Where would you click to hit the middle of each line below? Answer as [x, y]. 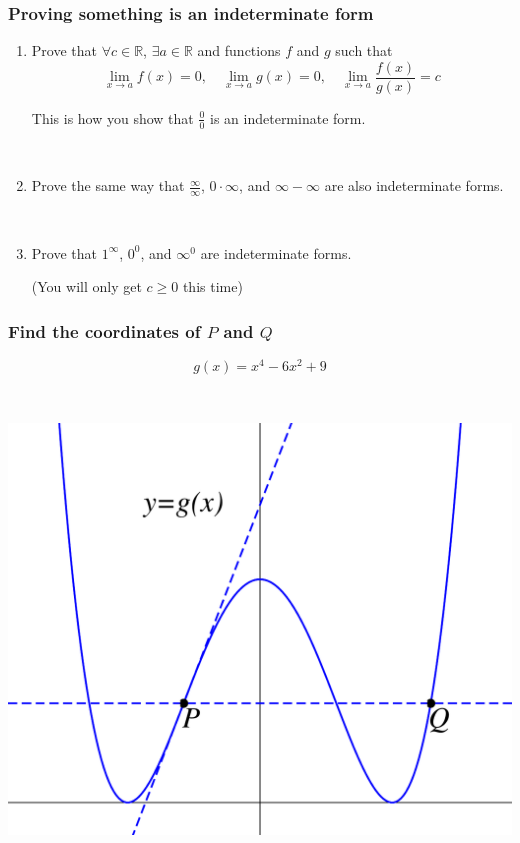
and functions [239, 50]
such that [364, 50]
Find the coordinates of [104, 330]
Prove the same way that [108, 185]
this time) [212, 286]
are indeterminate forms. [276, 252]
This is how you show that [112, 117]
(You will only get [86, 286]
